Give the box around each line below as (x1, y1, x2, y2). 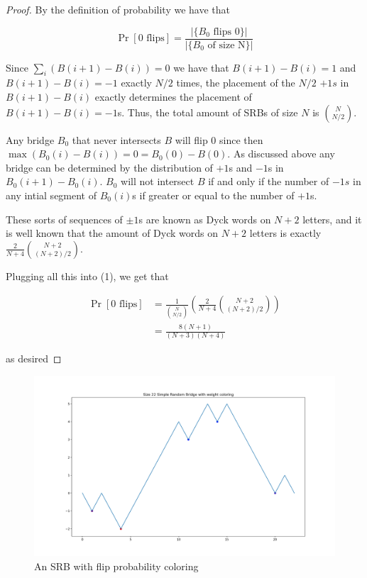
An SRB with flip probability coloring (34, 558, 199, 573)
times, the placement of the (176, 75, 295, 90)
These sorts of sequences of (6, 211, 123, 226)
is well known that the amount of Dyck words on (6, 226, 219, 240)
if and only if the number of (208, 174, 329, 189)
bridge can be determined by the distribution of (6, 160, 213, 174)
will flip (175, 132, 208, 147)
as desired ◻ (6, 351, 62, 366)
